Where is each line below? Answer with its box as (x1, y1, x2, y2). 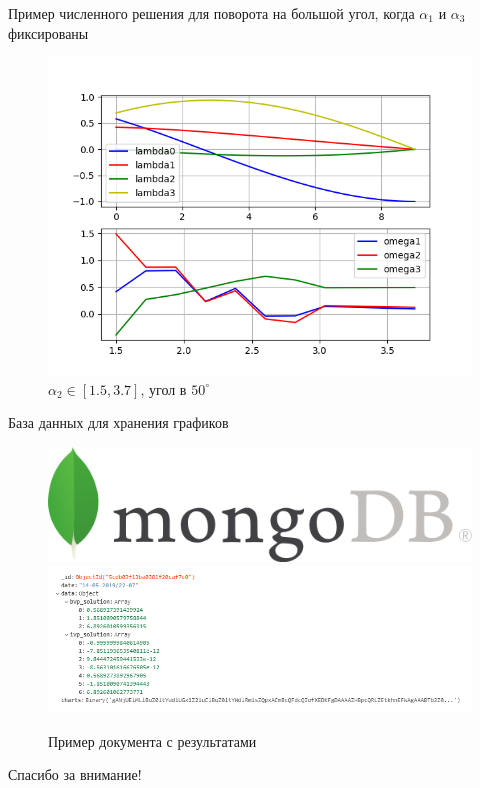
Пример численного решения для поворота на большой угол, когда (8, 3, 415, 23)
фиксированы (8, 22, 89, 43)
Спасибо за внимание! (8, 764, 142, 785)
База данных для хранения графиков (8, 412, 229, 433)
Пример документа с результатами (48, 730, 257, 751)
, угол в (140, 378, 187, 399)
